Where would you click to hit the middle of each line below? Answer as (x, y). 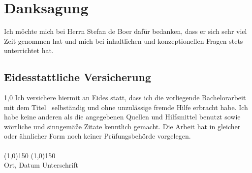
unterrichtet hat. (29, 50)
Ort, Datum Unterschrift (41, 165)
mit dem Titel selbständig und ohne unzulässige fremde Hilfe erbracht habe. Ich (126, 107)
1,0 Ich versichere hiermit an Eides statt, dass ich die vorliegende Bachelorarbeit (125, 98)
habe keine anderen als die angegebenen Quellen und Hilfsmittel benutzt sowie (122, 117)
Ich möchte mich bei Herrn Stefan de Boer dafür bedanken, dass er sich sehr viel (126, 31)
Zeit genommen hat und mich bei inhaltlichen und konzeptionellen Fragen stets (124, 41)
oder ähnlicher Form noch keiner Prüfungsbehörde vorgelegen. (97, 136)
